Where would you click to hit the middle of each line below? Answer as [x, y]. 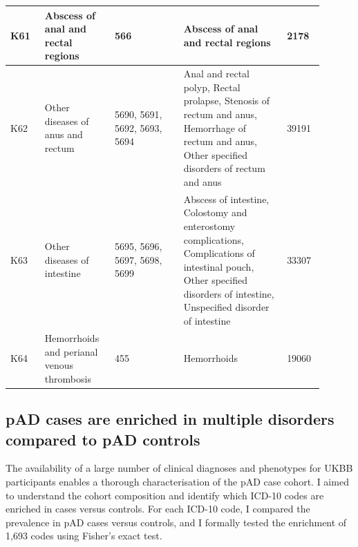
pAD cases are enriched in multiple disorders [170, 419]
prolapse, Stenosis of [227, 100]
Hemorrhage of [215, 127]
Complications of [219, 253]
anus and [64, 134]
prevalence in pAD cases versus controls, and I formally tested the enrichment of [176, 522]
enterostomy [209, 225]
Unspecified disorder [226, 307]
